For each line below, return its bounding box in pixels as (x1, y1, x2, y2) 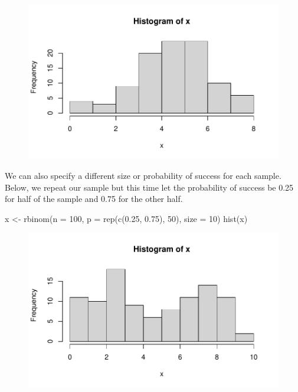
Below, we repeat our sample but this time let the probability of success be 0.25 (5, 181, 294, 193)
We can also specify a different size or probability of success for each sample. (5, 169, 281, 182)
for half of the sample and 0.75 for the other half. (5, 192, 183, 205)
